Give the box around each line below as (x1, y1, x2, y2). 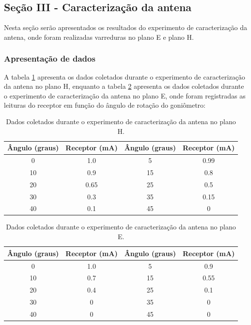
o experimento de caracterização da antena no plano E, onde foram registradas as (4, 90, 246, 100)
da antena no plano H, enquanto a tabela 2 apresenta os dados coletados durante (4, 81, 244, 91)
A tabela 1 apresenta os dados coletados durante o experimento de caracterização (4, 71, 245, 81)
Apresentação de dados (4, 52, 95, 65)
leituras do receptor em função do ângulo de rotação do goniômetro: (4, 100, 205, 110)
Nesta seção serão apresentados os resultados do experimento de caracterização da (4, 22, 248, 32)
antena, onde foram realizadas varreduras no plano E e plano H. (4, 32, 194, 42)
